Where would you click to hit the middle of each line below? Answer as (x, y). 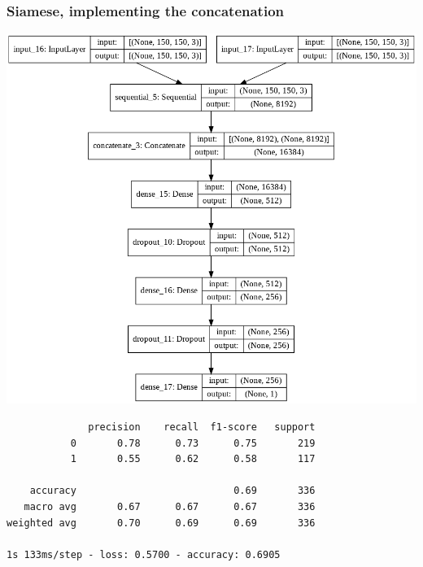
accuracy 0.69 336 (172, 491)
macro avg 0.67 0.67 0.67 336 (170, 506)
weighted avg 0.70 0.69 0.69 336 (161, 523)
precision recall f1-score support (202, 427)
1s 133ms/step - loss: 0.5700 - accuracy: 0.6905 (144, 554)
